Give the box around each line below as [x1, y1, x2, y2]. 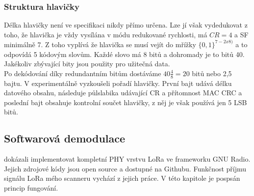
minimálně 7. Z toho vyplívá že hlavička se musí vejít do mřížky [4, 39, 196, 49]
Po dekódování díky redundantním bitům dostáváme [4, 68, 161, 78]
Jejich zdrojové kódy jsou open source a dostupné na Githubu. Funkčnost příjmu [4, 163, 247, 173]
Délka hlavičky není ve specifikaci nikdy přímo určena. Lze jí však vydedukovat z [4, 20, 248, 30]
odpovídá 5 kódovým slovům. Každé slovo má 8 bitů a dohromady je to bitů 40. [4, 49, 245, 59]
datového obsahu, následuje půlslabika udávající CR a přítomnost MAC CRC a [4, 87, 242, 98]
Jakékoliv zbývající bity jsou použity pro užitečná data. [4, 58, 170, 69]
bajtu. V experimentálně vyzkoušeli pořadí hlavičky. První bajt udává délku [4, 78, 232, 88]
